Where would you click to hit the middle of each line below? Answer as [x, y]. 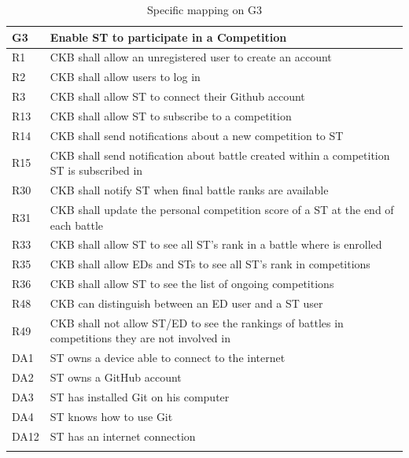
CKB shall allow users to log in [125, 77]
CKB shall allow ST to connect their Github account [177, 96]
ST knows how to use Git [111, 416]
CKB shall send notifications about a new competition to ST [197, 135]
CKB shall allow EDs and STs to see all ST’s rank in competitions [210, 264]
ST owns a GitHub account [116, 377]
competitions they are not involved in [140, 338]
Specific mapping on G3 [204, 9]
